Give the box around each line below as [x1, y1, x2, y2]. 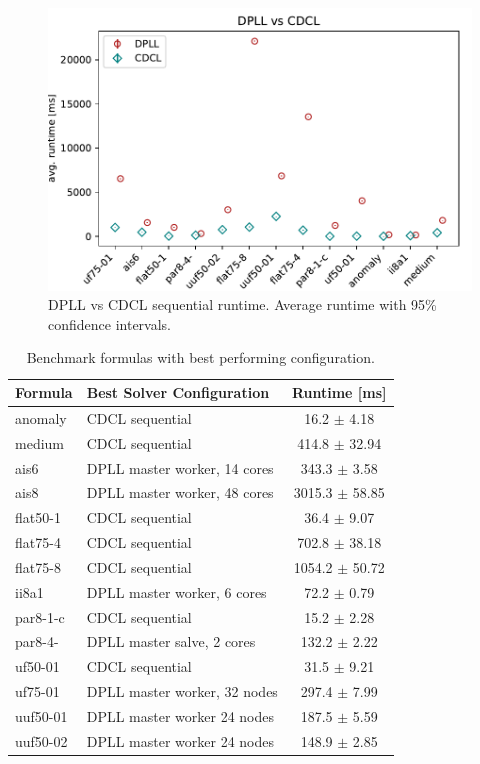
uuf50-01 [15, 706, 68, 726]
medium [15, 432, 64, 453]
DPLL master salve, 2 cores [86, 631, 256, 652]
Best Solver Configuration [86, 382, 270, 403]
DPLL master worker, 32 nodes [86, 681, 278, 702]
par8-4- [15, 631, 59, 652]
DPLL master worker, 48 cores [86, 482, 274, 503]
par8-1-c [15, 606, 65, 627]
